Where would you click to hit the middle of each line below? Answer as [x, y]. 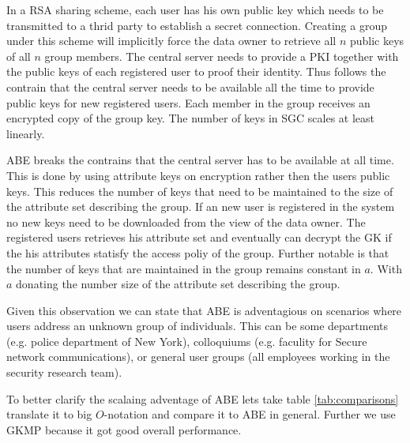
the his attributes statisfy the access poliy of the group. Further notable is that [198, 252]
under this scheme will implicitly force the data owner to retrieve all [171, 41]
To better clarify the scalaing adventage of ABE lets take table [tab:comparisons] [203, 398]
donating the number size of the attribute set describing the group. [178, 284]
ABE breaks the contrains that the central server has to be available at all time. [200, 160]
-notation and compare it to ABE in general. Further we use [250, 414]
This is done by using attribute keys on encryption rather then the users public [198, 175]
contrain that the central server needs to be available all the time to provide [190, 86]
